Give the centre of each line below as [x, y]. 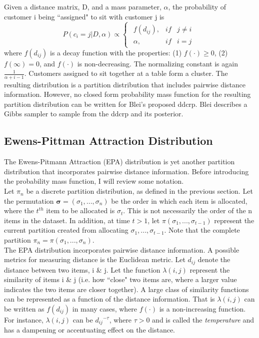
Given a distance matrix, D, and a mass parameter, [83, 6]
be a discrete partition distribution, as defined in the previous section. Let [139, 191]
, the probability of [197, 6]
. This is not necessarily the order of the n [188, 210]
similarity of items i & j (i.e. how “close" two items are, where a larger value [120, 279]
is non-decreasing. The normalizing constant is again [157, 63]
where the [19, 210]
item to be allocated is [80, 210]
